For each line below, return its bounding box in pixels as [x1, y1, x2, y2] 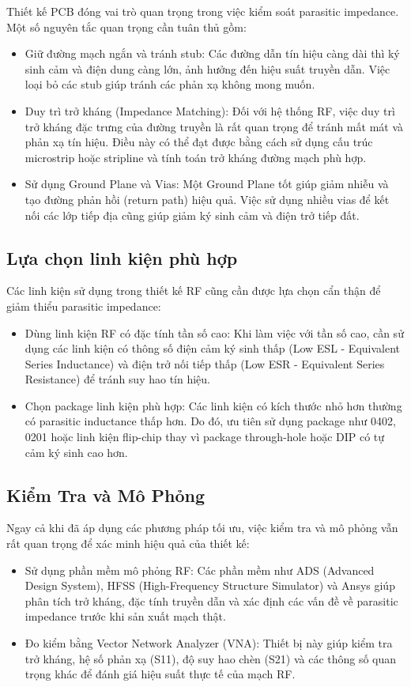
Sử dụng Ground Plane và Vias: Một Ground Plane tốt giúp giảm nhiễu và [25, 176, 389, 192]
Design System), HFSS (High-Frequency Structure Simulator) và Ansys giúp [25, 577, 395, 594]
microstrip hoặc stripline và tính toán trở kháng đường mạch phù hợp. [25, 149, 367, 165]
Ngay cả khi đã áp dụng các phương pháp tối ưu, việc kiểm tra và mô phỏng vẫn [6, 519, 398, 536]
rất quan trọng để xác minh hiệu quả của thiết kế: [6, 535, 250, 552]
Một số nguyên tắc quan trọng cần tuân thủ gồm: [6, 18, 247, 35]
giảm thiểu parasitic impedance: [6, 297, 161, 314]
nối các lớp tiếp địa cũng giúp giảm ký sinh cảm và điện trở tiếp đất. [25, 206, 360, 223]
